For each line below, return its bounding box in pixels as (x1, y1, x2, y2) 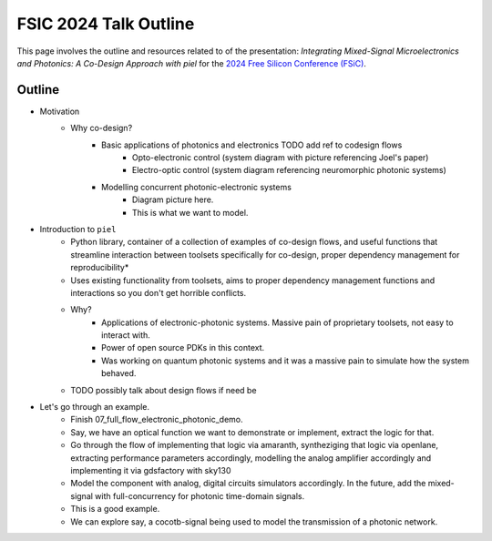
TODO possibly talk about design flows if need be (70, 384, 257, 395)
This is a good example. (70, 504, 160, 515)
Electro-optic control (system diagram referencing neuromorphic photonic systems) (132, 165, 446, 176)
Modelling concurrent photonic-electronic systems (101, 181, 292, 192)
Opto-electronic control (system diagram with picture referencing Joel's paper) (132, 152, 429, 163)
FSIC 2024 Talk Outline (16, 14, 195, 34)
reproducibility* (70, 262, 129, 273)
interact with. (101, 330, 150, 341)
